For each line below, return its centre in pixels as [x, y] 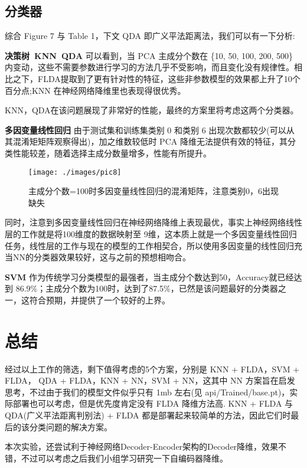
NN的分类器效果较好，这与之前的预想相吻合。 [102, 257]
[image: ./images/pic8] [75, 172]
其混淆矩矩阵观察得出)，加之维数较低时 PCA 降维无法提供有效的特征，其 [146, 141]
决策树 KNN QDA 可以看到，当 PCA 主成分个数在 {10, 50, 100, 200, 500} [149, 55]
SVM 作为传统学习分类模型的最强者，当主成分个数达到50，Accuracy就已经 [149, 276]
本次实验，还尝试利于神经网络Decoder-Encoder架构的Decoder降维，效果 [142, 446]
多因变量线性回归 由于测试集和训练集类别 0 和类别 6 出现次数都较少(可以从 [150, 130]
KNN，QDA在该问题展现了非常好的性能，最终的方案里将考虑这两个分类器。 [152, 110]
